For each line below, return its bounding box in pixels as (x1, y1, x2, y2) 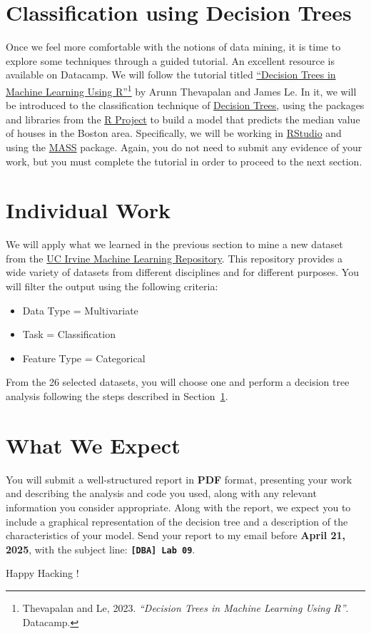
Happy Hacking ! (6, 566, 79, 581)
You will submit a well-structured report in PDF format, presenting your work (6, 471, 352, 486)
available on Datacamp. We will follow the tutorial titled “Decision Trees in (6, 67, 336, 82)
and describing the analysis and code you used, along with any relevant (6, 486, 317, 501)
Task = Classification (22, 327, 116, 342)
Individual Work (6, 195, 171, 225)
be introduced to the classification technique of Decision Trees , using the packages (6, 98, 365, 113)
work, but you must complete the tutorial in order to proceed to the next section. (6, 153, 362, 168)
